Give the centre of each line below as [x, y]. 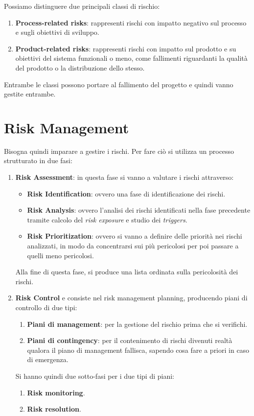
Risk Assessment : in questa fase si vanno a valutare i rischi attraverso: [125, 177]
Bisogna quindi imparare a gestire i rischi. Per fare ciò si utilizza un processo [119, 151]
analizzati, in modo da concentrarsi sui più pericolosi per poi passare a [133, 246]
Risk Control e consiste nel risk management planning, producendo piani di [131, 298]
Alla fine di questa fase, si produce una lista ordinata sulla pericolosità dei [127, 272]
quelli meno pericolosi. [60, 255]
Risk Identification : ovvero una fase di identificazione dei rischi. [126, 193]
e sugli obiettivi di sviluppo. [57, 32]
